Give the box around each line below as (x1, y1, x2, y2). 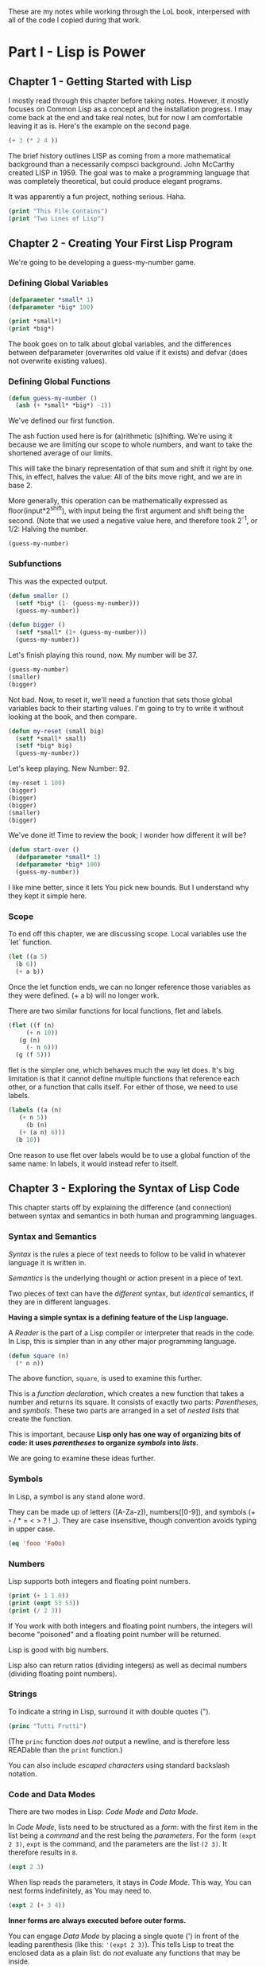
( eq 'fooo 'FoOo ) (8, 1539, 66, 1547)
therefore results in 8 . (8, 1847, 78, 1857)
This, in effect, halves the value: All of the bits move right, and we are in (8, 472, 242, 482)
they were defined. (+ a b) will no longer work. (8, 991, 160, 1000)
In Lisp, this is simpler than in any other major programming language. (8, 1336, 237, 1346)
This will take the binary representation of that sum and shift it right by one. (8, 463, 254, 473)
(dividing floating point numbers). (8, 1668, 118, 1679)
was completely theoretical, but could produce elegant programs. (8, 176, 222, 186)
